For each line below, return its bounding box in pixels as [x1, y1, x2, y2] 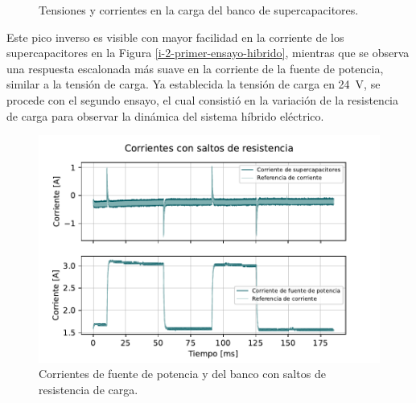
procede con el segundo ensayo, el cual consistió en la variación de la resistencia [6, 91, 399, 108]
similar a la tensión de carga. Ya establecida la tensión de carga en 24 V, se [6, 76, 381, 93]
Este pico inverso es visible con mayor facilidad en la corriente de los [6, 28, 344, 45]
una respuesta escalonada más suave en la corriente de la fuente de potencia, [6, 60, 384, 76]
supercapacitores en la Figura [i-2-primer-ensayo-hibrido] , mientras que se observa [6, 44, 410, 61]
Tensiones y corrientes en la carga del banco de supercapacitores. [39, 2, 359, 18]
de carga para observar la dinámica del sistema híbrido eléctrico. [6, 107, 324, 124]
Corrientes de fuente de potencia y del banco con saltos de [39, 365, 326, 382]
